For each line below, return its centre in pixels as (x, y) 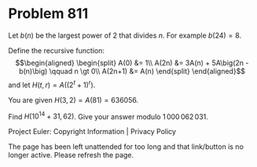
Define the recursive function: (56, 50)
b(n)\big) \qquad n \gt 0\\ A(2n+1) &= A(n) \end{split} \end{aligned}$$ (132, 71)
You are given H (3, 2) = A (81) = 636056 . (73, 100)
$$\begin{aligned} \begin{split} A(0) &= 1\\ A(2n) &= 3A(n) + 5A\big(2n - (132, 63)
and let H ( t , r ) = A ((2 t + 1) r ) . (52, 84)
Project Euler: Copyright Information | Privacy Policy (92, 132)
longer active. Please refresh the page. (71, 155)
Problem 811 (48, 14)
